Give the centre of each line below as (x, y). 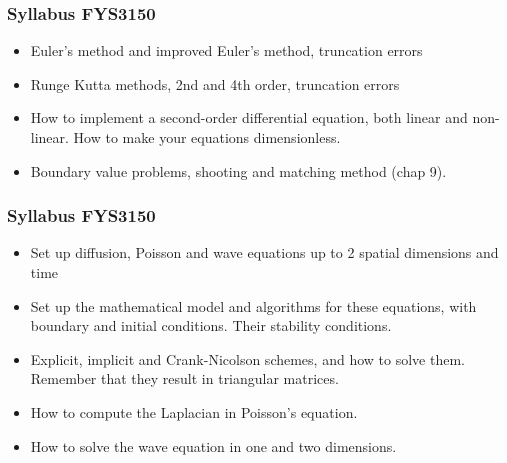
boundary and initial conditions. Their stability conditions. (211, 325)
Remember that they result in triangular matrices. (184, 378)
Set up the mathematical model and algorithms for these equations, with (253, 305)
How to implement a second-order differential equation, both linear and (249, 117)
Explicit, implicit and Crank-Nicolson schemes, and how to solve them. (247, 358)
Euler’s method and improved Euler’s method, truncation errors (226, 50)
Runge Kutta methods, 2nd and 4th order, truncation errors (215, 83)
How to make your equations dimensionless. (207, 137)
